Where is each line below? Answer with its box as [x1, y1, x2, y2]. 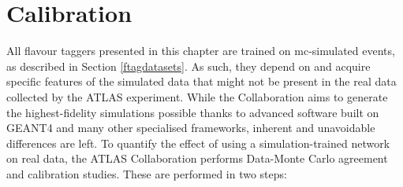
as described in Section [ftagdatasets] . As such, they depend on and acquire [6, 57, 371, 74]
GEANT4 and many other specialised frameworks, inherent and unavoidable [6, 119, 375, 136]
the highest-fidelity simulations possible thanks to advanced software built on [6, 104, 379, 120]
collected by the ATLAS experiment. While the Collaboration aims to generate [6, 88, 388, 104]
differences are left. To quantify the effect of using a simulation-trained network [6, 134, 390, 151]
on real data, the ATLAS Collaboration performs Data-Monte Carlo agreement [6, 150, 388, 167]
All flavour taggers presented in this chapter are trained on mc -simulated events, [6, 42, 395, 59]
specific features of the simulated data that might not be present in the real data [6, 73, 397, 90]
